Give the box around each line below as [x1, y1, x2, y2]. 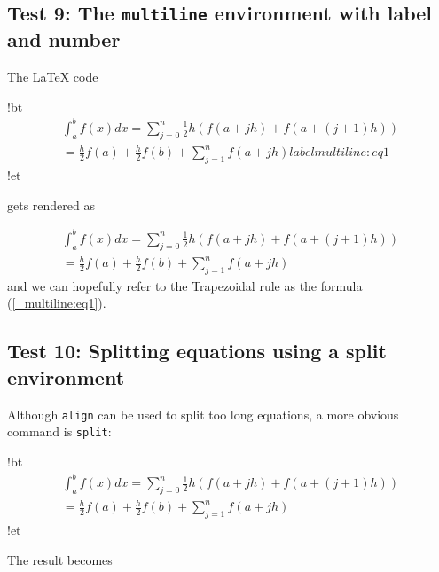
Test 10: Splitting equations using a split [7, 337, 387, 364]
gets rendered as [7, 195, 95, 214]
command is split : [7, 422, 112, 441]
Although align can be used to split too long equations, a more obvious [7, 404, 399, 423]
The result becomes [7, 550, 113, 568]
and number [7, 26, 121, 53]
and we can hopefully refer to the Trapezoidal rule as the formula [7, 276, 363, 294]
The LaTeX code [7, 67, 98, 86]
